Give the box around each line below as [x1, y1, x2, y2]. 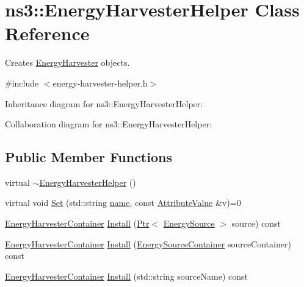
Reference [5, 21, 90, 46]
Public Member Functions [5, 147, 172, 166]
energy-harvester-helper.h [52, 76, 148, 89]
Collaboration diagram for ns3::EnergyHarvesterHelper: [5, 118, 212, 130]
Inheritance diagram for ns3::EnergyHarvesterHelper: [5, 97, 203, 110]
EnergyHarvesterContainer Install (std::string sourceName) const [5, 269, 248, 282]
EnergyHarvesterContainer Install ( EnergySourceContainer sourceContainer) [5, 237, 291, 250]
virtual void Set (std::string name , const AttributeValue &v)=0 [5, 196, 241, 209]
